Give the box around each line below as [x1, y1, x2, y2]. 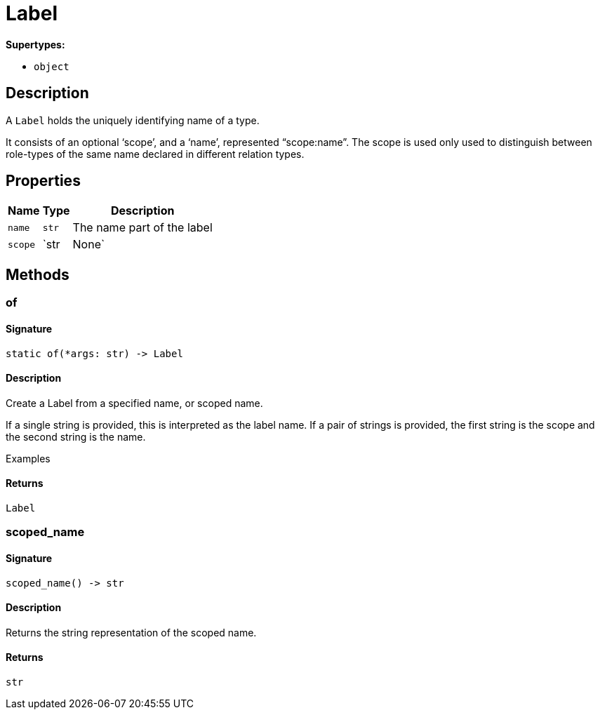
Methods [6, 265, 69, 283]
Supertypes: [6, 38, 65, 51]
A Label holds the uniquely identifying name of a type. [6, 114, 260, 126]
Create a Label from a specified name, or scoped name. [6, 396, 263, 409]
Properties [6, 172, 81, 190]
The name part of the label [72, 220, 213, 235]
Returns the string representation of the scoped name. [6, 626, 257, 639]
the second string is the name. [6, 430, 146, 443]
